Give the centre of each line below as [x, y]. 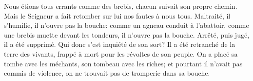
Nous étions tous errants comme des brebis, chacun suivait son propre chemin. [121, 6]
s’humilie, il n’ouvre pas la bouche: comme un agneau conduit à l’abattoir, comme [126, 25]
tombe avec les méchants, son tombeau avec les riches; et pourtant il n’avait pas [123, 63]
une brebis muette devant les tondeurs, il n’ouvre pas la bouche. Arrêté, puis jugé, [127, 34]
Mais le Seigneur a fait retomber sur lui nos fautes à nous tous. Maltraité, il [117, 15]
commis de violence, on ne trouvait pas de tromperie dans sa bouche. [107, 73]
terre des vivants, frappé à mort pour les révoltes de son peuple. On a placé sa [121, 53]
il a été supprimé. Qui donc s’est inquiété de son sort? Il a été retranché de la [120, 44]
